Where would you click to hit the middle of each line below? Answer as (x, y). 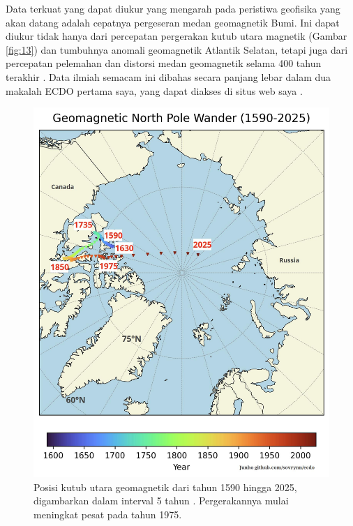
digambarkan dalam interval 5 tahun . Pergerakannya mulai (161, 501)
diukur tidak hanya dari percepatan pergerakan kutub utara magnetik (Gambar (176, 36)
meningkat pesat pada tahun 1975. (108, 514)
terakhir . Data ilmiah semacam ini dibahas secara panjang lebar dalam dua (168, 76)
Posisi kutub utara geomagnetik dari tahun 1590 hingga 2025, (165, 487)
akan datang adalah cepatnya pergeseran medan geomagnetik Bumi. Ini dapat (173, 22)
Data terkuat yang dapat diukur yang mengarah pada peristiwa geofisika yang (173, 8)
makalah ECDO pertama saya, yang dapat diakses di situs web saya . (154, 90)
